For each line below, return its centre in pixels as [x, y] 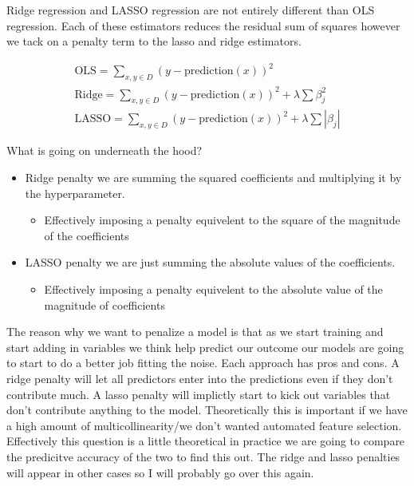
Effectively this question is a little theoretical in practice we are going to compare [206, 441]
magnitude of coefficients [104, 304]
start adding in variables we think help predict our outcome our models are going [205, 347]
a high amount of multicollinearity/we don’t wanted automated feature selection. [204, 425]
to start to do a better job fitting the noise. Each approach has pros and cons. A [203, 363]
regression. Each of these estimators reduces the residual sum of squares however [203, 25]
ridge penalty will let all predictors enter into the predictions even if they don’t [200, 378]
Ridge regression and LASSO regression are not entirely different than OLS [191, 10]
